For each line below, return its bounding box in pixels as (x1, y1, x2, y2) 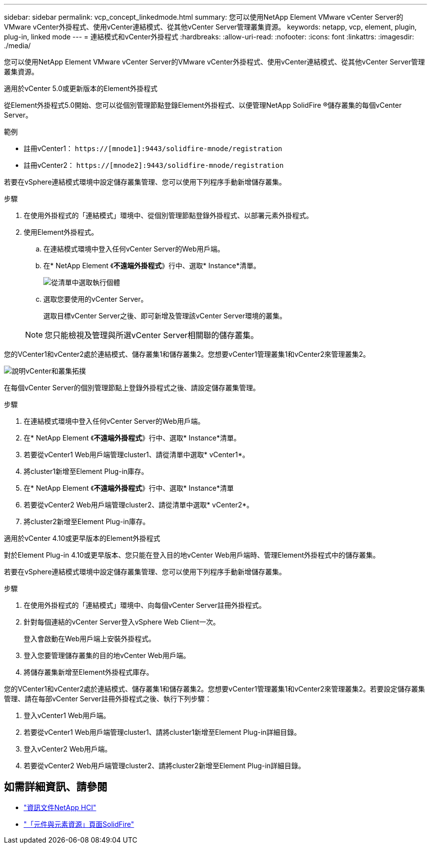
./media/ (4, 41, 31, 50)
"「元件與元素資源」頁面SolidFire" (24, 819, 134, 828)
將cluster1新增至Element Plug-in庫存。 (24, 467, 149, 475)
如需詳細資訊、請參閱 (4, 781, 107, 793)
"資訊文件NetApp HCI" (24, 803, 96, 812)
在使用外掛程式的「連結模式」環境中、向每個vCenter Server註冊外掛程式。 (24, 601, 266, 609)
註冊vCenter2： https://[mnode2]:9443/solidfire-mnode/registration (24, 161, 284, 169)
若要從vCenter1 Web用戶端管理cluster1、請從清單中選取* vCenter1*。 (24, 450, 249, 459)
